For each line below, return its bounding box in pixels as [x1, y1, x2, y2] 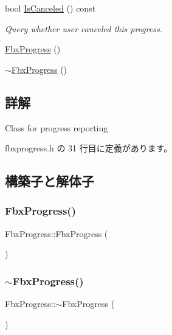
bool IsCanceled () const [5, 2, 96, 14]
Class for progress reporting [5, 121, 108, 134]
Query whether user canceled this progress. [5, 22, 162, 35]
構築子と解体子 [5, 171, 94, 190]
